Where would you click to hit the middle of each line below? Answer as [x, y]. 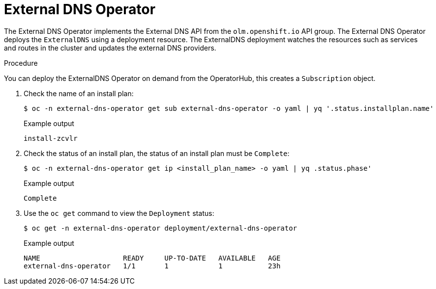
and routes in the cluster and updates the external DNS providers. [110, 48]
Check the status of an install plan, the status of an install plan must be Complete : [157, 153]
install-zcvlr [51, 138]
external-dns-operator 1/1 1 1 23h [152, 266]
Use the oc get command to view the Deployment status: [119, 213]
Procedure [21, 63]
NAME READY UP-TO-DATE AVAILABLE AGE [152, 258]
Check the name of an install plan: [79, 93]
